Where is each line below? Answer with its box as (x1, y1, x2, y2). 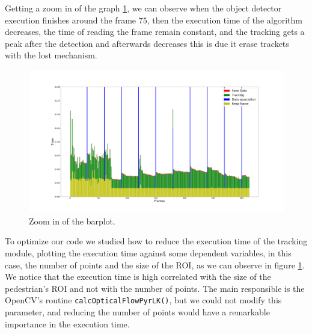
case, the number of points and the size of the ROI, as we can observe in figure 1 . (5, 258, 305, 271)
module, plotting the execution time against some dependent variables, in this (5, 247, 292, 259)
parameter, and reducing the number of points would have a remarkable (5, 306, 270, 318)
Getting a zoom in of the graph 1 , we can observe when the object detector (5, 2, 282, 14)
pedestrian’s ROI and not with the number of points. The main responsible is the (5, 282, 305, 294)
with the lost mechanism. (5, 49, 97, 61)
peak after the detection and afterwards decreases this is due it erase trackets (5, 37, 289, 49)
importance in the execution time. (5, 317, 130, 330)
